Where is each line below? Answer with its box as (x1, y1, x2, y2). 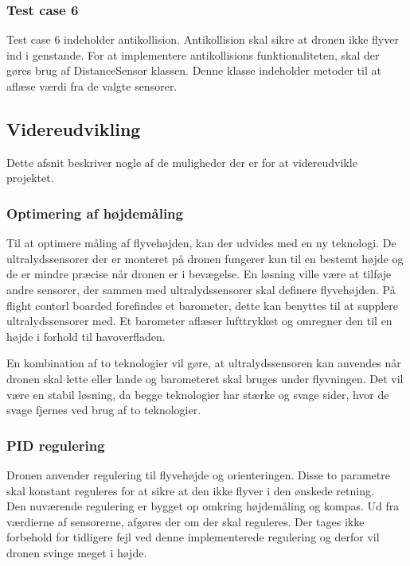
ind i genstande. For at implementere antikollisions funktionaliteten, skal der (6, 46, 380, 63)
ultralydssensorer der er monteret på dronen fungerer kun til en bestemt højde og (6, 250, 404, 266)
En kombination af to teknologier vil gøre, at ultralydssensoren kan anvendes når (6, 355, 401, 371)
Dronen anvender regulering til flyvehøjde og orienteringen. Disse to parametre (6, 466, 390, 483)
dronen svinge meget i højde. (6, 544, 147, 560)
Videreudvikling (6, 116, 141, 141)
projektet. (6, 169, 54, 186)
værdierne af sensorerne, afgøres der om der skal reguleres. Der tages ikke (6, 513, 365, 529)
